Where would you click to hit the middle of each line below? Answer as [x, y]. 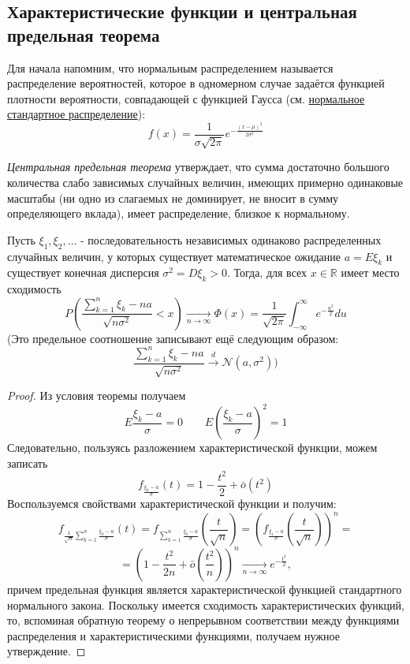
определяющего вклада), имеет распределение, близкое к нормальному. [179, 213]
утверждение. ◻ [47, 651]
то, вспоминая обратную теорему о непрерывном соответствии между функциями [203, 620]
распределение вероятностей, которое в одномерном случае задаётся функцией [196, 83]
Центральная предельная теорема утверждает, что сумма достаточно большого [198, 167]
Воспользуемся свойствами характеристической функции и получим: [172, 504]
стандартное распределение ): [76, 114]
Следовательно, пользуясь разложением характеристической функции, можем [192, 448]
